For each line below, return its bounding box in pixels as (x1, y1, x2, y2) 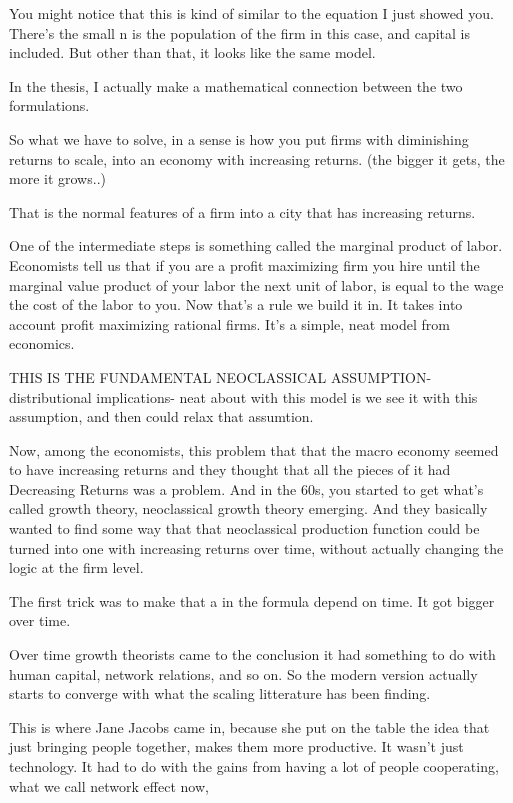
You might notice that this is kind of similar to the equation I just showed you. (9, 3, 494, 23)
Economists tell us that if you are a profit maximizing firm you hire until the (9, 254, 480, 275)
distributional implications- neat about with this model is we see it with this (9, 386, 478, 407)
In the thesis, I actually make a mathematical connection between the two (9, 75, 463, 96)
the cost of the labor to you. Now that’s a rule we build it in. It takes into (9, 294, 463, 315)
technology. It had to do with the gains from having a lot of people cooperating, (9, 756, 499, 776)
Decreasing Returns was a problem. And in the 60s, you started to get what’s (9, 478, 484, 499)
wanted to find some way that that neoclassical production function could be (9, 518, 480, 539)
